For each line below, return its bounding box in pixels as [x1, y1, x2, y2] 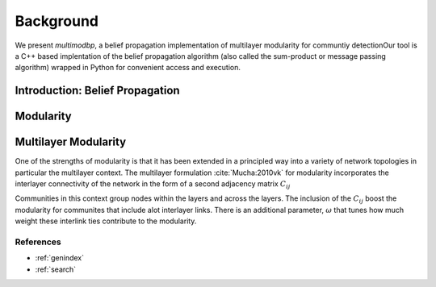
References [15, 236, 61, 247]
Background [15, 12, 99, 30]
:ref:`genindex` [35, 253, 85, 263]
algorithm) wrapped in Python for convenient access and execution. [15, 63, 241, 73]
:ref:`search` [35, 264, 77, 274]
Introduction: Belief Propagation [15, 84, 181, 98]
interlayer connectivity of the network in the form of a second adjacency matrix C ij [15, 179, 291, 190]
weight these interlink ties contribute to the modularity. [15, 216, 197, 226]
